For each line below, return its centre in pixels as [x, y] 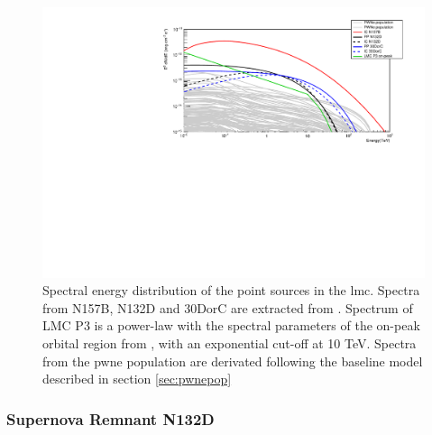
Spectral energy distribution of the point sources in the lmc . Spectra [231, 290]
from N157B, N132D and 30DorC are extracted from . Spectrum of [228, 307]
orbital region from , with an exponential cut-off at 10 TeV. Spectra [230, 343]
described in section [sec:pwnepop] [137, 379]
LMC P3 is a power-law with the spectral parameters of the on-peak [231, 325]
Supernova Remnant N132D [110, 418]
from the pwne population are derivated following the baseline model [233, 361]
